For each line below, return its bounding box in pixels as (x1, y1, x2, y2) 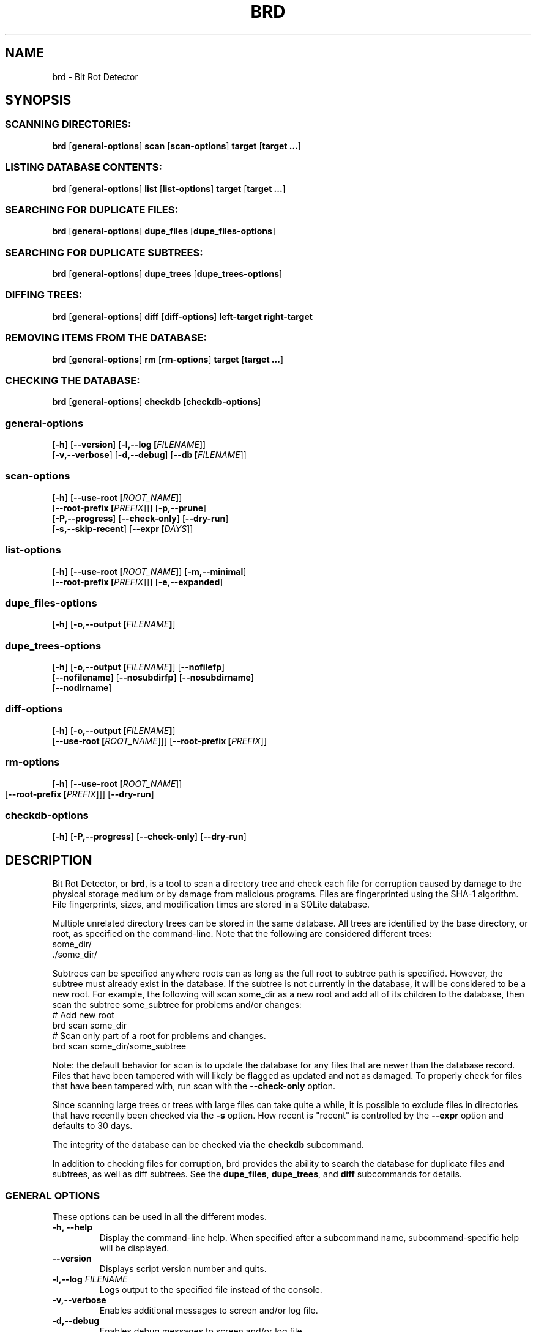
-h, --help (52, 1221, 92, 1232)
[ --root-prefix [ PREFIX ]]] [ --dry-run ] (5, 788, 154, 799)
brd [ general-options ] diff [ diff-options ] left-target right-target (52, 311, 313, 322)
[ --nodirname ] (52, 683, 112, 694)
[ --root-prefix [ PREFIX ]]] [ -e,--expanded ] (52, 576, 223, 587)
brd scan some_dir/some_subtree (52, 1041, 187, 1052)
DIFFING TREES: (5, 289, 83, 302)
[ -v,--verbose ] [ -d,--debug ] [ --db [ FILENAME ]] (52, 450, 247, 461)
